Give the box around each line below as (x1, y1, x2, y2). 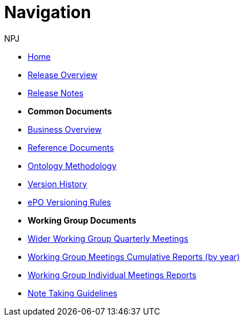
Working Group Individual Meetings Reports (28, 269, 197, 280)
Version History (28, 178, 88, 189)
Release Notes (28, 87, 83, 98)
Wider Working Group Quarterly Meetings (28, 233, 189, 244)
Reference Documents (28, 142, 114, 153)
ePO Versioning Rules (28, 197, 111, 207)
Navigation (4, 2, 91, 22)
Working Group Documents (28, 215, 136, 225)
